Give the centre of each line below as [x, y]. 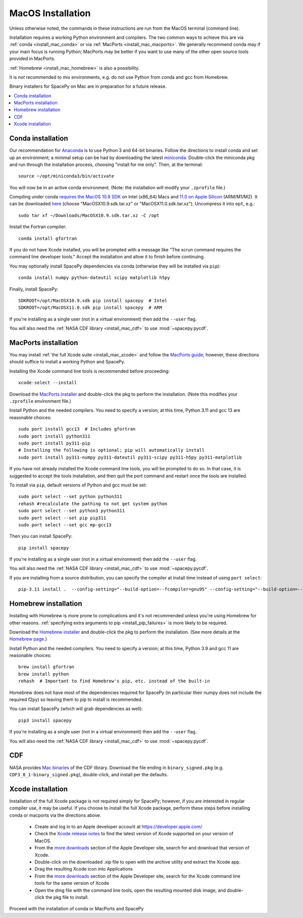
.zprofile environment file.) [40, 401]
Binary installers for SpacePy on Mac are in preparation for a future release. [88, 86]
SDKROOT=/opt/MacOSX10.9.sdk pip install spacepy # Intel [93, 301]
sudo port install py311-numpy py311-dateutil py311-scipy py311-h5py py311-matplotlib [130, 457]
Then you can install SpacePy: [41, 536]
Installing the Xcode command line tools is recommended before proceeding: [90, 371]
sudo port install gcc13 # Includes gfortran [77, 429]
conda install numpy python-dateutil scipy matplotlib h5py [94, 278]
